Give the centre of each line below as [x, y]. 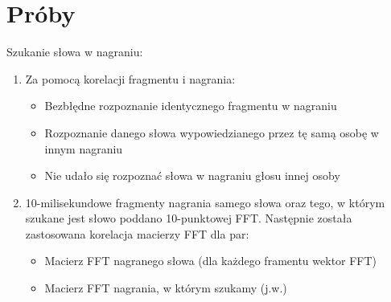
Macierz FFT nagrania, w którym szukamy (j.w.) [166, 288]
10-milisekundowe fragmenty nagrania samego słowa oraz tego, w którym [205, 202]
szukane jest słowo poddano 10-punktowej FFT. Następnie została [189, 218]
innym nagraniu [84, 148]
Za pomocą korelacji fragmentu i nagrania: [130, 78]
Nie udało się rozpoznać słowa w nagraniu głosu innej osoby [192, 175]
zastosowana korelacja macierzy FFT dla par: [137, 233]
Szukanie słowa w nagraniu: [75, 52]
